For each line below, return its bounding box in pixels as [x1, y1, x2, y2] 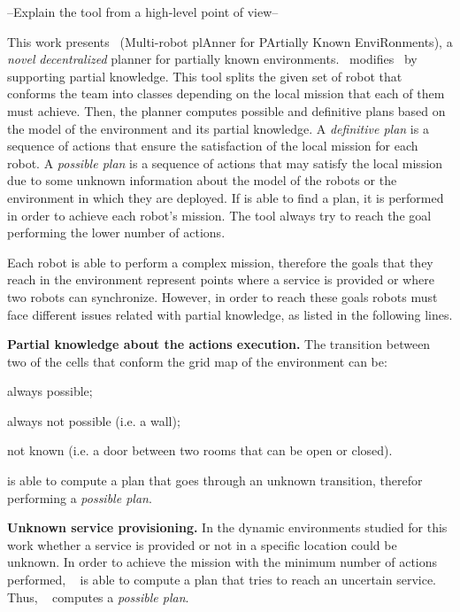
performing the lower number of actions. [7, 223, 226, 242]
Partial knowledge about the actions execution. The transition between [7, 335, 431, 353]
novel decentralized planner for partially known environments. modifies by [7, 50, 418, 68]
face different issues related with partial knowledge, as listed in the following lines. [7, 305, 453, 323]
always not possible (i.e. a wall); [7, 411, 180, 430]
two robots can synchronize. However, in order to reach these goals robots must [7, 287, 438, 306]
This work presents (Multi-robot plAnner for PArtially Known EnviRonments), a [7, 32, 453, 50]
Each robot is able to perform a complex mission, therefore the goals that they [7, 252, 433, 271]
